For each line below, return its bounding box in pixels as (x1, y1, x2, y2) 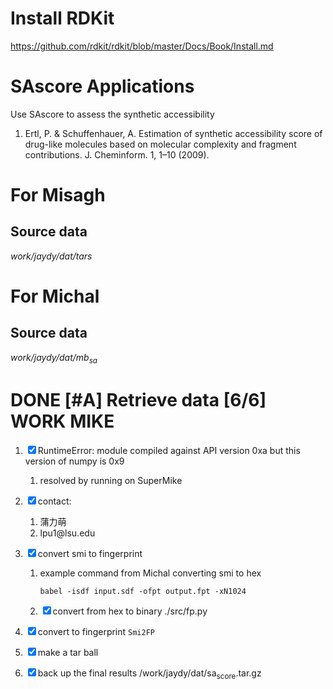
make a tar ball (37, 646, 99, 658)
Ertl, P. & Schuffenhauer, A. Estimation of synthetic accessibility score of (24, 127, 323, 139)
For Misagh (10, 184, 106, 207)
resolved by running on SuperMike (39, 474, 183, 486)
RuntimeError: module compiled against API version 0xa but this (37, 444, 301, 456)
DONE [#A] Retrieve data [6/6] (10, 388, 267, 411)
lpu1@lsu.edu (39, 527, 96, 539)
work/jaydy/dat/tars (10, 250, 93, 262)
